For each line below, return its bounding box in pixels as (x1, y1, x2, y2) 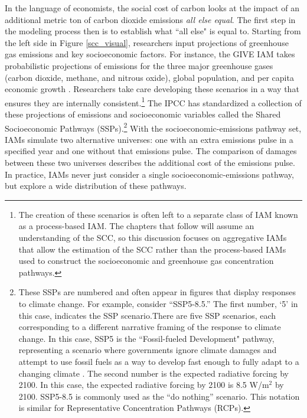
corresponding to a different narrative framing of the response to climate (18, 321, 281, 333)
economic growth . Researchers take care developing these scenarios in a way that (5, 83, 299, 95)
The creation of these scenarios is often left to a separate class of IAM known (18, 208, 298, 220)
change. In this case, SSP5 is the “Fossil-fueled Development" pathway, (18, 332, 275, 344)
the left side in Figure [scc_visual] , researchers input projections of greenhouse (5, 36, 289, 48)
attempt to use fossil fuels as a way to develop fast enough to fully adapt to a (18, 355, 299, 367)
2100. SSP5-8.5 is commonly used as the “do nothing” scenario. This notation (18, 390, 300, 402)
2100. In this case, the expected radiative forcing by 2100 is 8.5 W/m (18, 378, 269, 391)
